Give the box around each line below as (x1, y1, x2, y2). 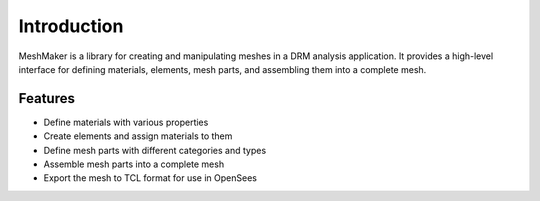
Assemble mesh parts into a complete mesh (43, 158, 225, 170)
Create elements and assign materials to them (43, 130, 233, 142)
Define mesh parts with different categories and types (43, 144, 267, 156)
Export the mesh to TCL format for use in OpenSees (43, 172, 257, 184)
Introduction (18, 15, 124, 37)
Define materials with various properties (43, 116, 209, 128)
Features (18, 90, 75, 107)
